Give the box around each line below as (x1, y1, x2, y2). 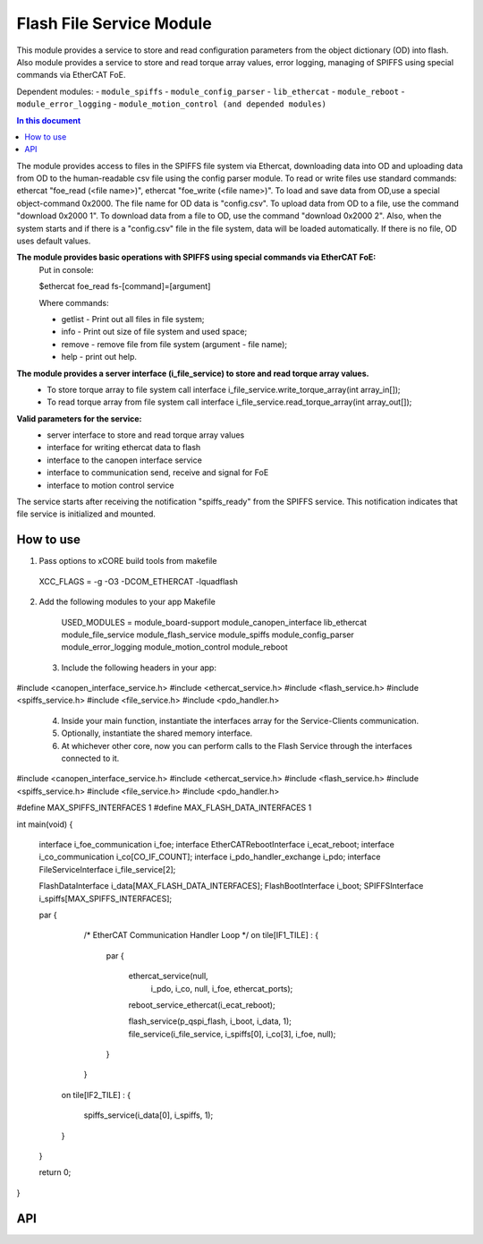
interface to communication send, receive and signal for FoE (47, 467, 269, 478)
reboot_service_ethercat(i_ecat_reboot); (128, 999, 276, 1010)
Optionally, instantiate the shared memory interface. (61, 728, 253, 738)
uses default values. (16, 235, 91, 246)
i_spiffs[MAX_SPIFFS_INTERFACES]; (38, 893, 173, 904)
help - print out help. (61, 352, 138, 362)
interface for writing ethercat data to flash (47, 442, 201, 453)
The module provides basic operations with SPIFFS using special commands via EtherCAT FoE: (16, 251, 377, 263)
